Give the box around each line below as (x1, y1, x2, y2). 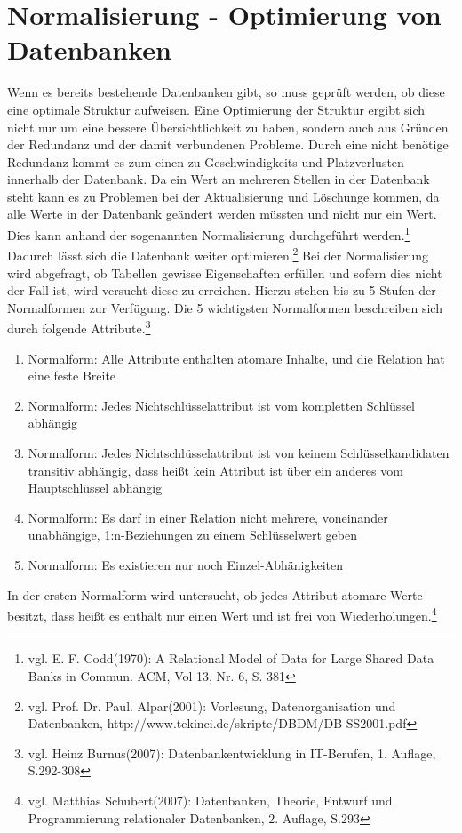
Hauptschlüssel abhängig (28, 478, 163, 497)
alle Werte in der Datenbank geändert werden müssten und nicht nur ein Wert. (7, 204, 437, 223)
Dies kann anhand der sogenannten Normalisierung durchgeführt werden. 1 (7, 223, 410, 244)
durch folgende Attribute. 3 (7, 316, 151, 337)
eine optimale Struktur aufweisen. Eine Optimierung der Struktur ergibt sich (7, 100, 426, 118)
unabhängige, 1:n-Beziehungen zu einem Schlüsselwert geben (28, 525, 358, 544)
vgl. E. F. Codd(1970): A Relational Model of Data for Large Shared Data (28, 649, 434, 668)
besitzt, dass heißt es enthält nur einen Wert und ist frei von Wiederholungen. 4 (7, 604, 437, 624)
